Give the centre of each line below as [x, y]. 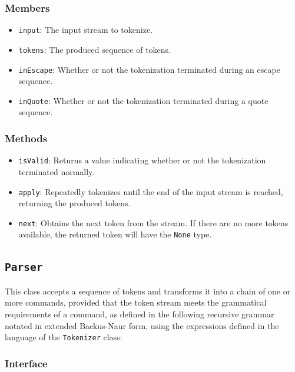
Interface [26, 363]
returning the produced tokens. [74, 203]
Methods [26, 138]
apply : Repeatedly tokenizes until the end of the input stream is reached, [151, 191]
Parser [24, 267]
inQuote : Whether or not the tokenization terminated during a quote [143, 100]
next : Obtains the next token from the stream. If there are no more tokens [153, 222]
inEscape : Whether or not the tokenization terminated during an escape [149, 69]
